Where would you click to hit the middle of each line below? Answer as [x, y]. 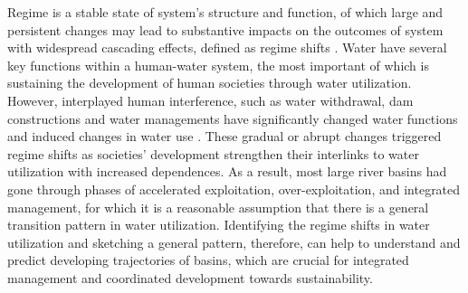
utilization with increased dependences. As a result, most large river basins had [227, 171]
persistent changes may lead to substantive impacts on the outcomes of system [225, 29]
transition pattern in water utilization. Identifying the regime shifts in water [219, 225]
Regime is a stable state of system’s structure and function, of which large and [225, 12]
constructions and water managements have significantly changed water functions [233, 118]
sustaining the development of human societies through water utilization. [210, 83]
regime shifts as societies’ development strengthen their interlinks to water [213, 153]
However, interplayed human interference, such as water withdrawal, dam [210, 100]
